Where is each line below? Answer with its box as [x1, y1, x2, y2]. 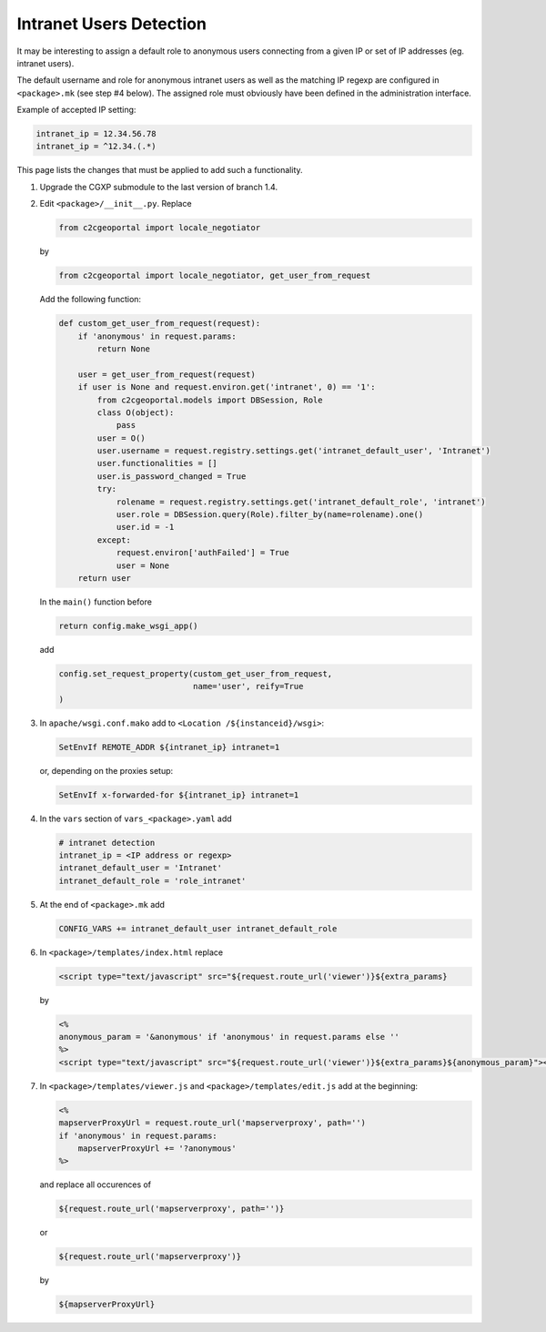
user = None [116, 560, 170, 571]
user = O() [96, 432, 146, 443]
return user [77, 573, 132, 583]
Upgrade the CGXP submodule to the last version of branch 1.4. [39, 181, 278, 192]
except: [96, 534, 132, 545]
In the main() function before [39, 596, 152, 607]
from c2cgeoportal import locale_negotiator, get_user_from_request [58, 270, 371, 281]
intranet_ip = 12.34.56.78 [35, 128, 157, 139]
